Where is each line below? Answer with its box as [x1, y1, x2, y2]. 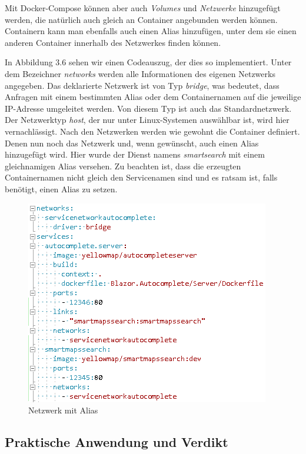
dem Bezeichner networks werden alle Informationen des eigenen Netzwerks [5, 67, 275, 79]
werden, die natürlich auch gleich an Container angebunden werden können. [5, 13, 278, 25]
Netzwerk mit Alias [28, 404, 98, 416]
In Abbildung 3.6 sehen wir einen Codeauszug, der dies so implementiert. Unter [5, 56, 292, 68]
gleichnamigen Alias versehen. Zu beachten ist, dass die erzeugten [5, 159, 241, 172]
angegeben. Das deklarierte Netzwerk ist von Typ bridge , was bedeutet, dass [5, 79, 280, 91]
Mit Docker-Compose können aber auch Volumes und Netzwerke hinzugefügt [5, 2, 281, 14]
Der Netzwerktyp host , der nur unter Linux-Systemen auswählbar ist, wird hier [5, 113, 290, 126]
